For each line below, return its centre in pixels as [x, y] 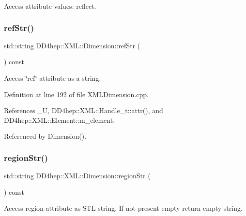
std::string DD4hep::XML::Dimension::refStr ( [72, 45]
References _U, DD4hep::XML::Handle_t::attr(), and [84, 110]
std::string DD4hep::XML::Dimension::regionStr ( [77, 176]
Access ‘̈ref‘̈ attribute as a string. [53, 78]
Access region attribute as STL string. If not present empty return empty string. [123, 208]
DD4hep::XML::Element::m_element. [60, 120]
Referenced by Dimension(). [45, 136]
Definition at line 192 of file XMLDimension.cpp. [76, 94]
